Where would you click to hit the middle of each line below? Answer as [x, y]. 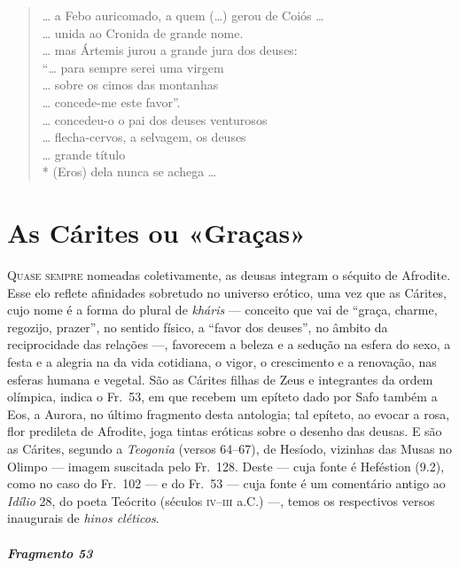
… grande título [84, 154]
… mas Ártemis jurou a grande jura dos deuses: [170, 50]
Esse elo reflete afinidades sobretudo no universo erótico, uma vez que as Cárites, [227, 292]
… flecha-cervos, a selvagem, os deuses [144, 137]
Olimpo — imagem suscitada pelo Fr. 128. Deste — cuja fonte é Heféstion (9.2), [226, 466]
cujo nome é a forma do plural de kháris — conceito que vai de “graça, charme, [222, 310]
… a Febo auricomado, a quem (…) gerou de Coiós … [183, 15]
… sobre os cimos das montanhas [130, 85]
